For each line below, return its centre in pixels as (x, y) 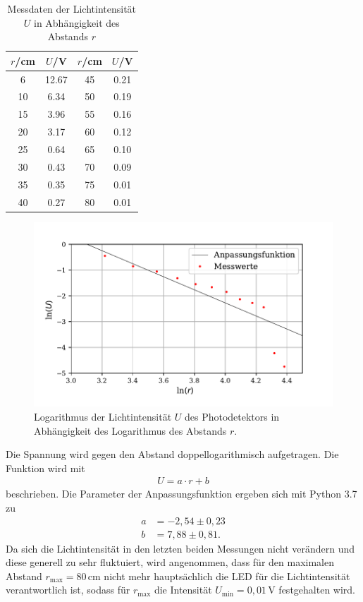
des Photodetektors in (232, 417)
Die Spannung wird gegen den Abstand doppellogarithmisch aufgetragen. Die (172, 454)
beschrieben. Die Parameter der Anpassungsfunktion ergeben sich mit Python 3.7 (181, 494)
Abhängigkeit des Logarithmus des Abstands (130, 430)
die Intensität (183, 590)
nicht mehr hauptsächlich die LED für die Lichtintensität (227, 576)
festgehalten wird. (317, 590)
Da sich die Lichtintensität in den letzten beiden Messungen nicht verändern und (180, 548)
